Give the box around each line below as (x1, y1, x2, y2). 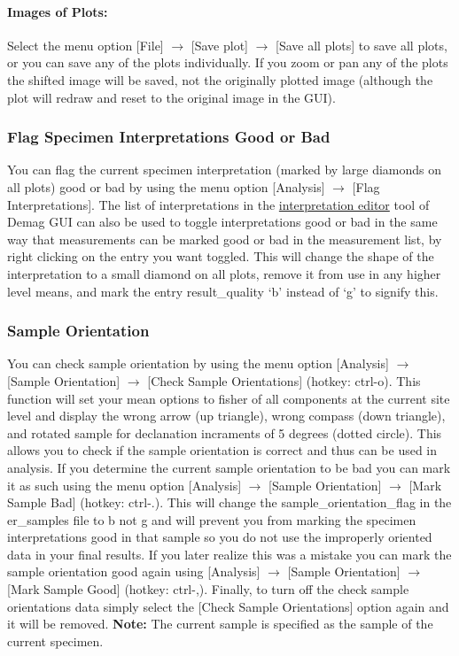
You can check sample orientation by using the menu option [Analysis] (7, 354, 389, 373)
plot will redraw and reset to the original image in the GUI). (7, 88, 336, 106)
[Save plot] (191, 35, 248, 54)
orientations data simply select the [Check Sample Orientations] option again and (7, 597, 449, 615)
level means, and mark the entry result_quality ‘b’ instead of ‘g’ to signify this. (7, 282, 439, 300)
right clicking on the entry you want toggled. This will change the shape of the (7, 247, 434, 266)
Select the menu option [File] (7, 35, 164, 54)
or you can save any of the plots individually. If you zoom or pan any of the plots (7, 53, 448, 72)
